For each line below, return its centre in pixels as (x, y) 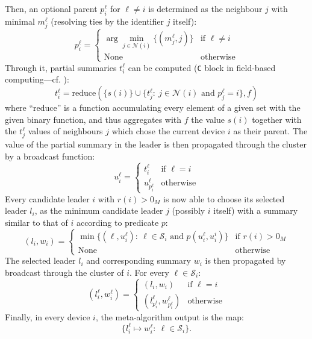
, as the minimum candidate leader (99, 210)
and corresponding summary (139, 260)
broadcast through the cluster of (64, 272)
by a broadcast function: (50, 156)
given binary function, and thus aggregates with (93, 119)
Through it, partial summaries (61, 67)
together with (277, 119)
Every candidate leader (47, 198)
